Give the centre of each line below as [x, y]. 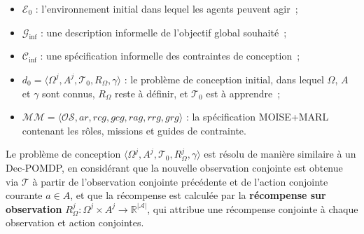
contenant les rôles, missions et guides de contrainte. [134, 130]
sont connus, [69, 93]
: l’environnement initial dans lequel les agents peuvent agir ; [167, 8]
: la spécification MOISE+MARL [257, 117]
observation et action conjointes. [75, 222]
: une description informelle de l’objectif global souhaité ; [164, 32]
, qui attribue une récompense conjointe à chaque [253, 208]
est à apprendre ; [243, 93]
